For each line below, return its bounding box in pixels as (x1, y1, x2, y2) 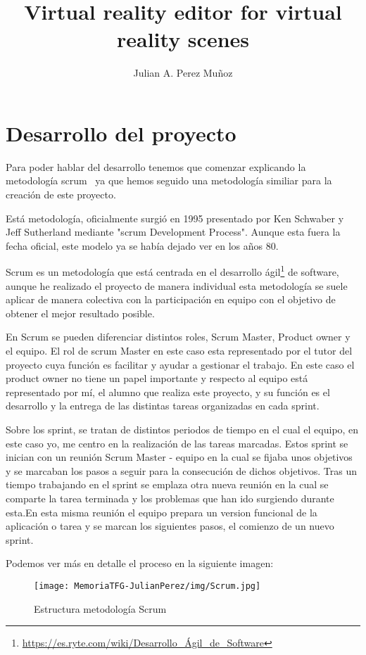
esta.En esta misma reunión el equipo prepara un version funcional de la (6, 504, 317, 519)
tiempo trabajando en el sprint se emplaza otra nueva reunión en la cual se (6, 477, 329, 492)
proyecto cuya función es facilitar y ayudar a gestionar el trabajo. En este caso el (6, 357, 355, 371)
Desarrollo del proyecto (6, 118, 236, 147)
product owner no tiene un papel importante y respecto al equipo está (6, 371, 308, 386)
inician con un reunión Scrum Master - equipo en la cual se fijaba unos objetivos (6, 450, 353, 464)
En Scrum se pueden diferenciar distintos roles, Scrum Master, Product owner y (6, 329, 351, 344)
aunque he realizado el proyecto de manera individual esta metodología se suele (6, 278, 348, 293)
